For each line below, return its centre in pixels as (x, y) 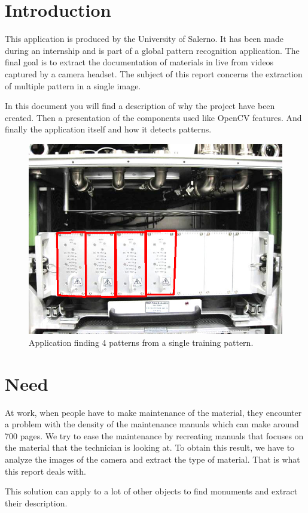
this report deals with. (45, 471)
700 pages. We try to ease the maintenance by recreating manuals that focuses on (154, 435)
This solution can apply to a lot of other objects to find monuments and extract (151, 491)
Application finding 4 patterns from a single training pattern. (141, 342)
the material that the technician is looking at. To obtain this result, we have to (150, 447)
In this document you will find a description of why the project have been (140, 106)
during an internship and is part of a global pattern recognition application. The (152, 50)
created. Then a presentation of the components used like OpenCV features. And (153, 117)
